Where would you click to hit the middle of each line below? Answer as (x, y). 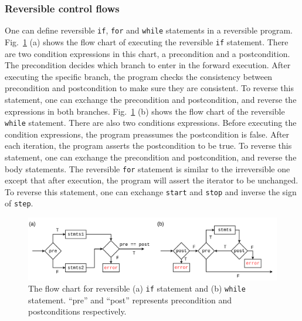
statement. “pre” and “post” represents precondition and (130, 300)
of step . (19, 203)
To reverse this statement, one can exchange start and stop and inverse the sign (151, 191)
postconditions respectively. (77, 311)
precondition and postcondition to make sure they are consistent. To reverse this (149, 88)
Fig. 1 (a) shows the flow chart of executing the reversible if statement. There (147, 41)
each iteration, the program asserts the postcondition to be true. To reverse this (148, 146)
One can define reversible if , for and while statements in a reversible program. (149, 30)
